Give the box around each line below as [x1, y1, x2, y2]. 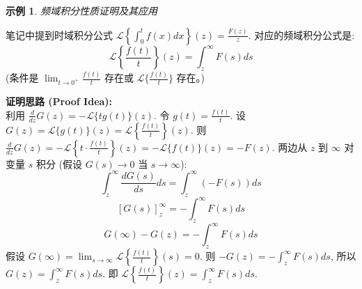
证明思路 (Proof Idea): [6, 94, 113, 109]
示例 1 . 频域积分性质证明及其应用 [6, 3, 157, 17]
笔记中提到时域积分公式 [6, 27, 113, 42]
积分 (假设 [36, 156, 83, 171]
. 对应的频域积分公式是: [248, 27, 355, 42]
